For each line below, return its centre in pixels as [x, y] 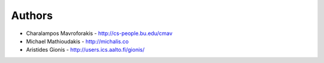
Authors [32, 15]
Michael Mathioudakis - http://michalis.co [77, 41]
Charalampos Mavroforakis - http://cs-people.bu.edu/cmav [99, 33]
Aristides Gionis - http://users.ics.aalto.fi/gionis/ [85, 50]
